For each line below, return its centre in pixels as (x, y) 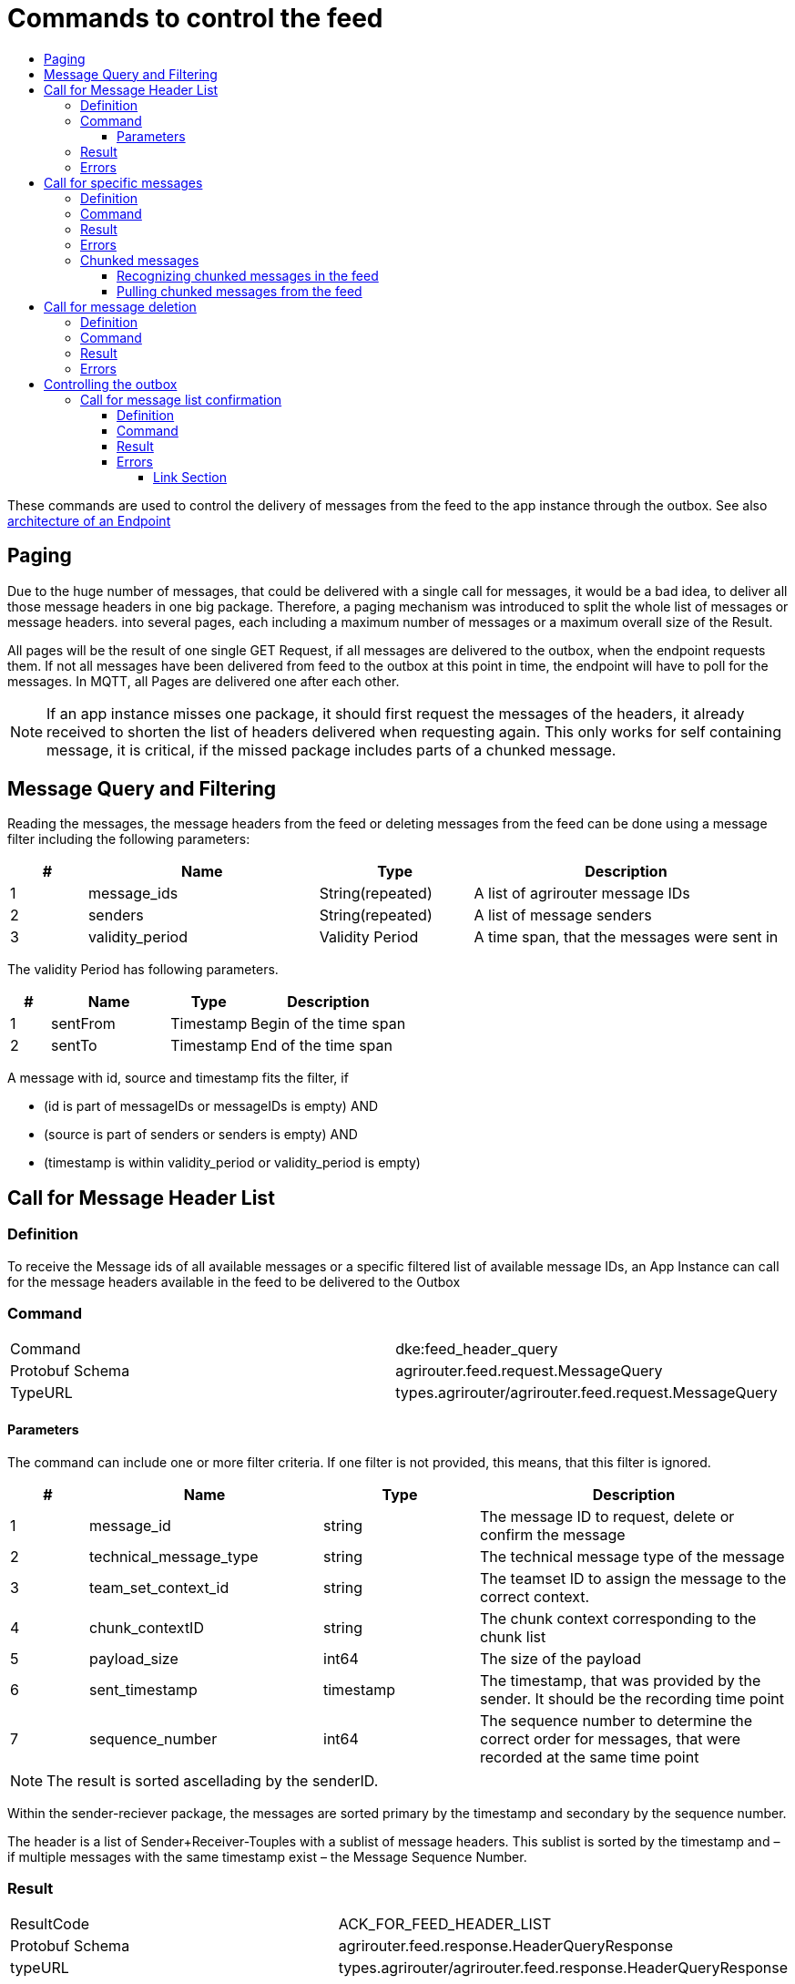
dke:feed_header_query (477, 1349)
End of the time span (322, 1046)
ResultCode (50, 1924)
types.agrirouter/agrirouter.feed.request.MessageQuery (586, 1393)
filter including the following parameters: (129, 839)
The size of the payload (561, 1658)
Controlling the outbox (111, 384)
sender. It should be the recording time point (632, 1698)
